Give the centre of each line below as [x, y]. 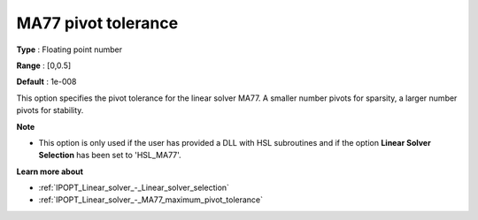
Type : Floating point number [69, 49]
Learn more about [50, 171]
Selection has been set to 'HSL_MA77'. [110, 156]
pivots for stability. [50, 110]
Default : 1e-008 [46, 82]
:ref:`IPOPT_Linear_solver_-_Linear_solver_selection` [134, 188]
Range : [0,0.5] [44, 65]
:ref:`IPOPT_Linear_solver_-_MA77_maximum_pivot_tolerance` [151, 200]
